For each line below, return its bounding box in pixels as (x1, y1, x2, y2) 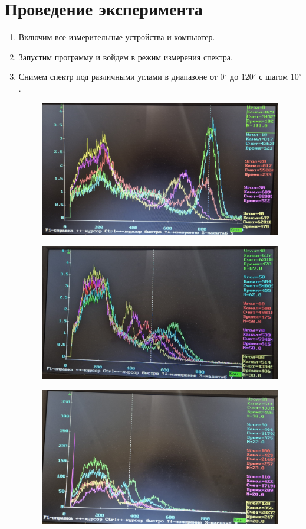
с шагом (259, 70, 288, 83)
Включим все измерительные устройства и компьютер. (18, 31, 215, 43)
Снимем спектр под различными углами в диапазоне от (18, 70, 218, 83)
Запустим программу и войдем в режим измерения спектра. (18, 50, 233, 63)
